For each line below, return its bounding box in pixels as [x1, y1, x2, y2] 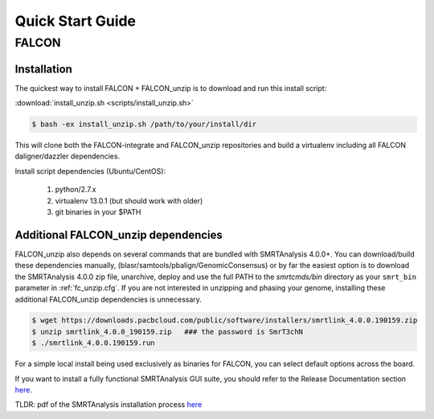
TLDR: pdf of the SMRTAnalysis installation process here [14, 400, 203, 409]
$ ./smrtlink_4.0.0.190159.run [31, 339, 156, 347]
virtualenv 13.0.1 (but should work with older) [55, 195, 203, 205]
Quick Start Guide [14, 12, 137, 30]
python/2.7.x [55, 185, 96, 195]
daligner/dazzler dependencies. [14, 151, 121, 161]
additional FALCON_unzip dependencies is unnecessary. [14, 294, 203, 304]
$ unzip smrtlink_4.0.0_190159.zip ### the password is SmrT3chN [31, 327, 304, 336]
